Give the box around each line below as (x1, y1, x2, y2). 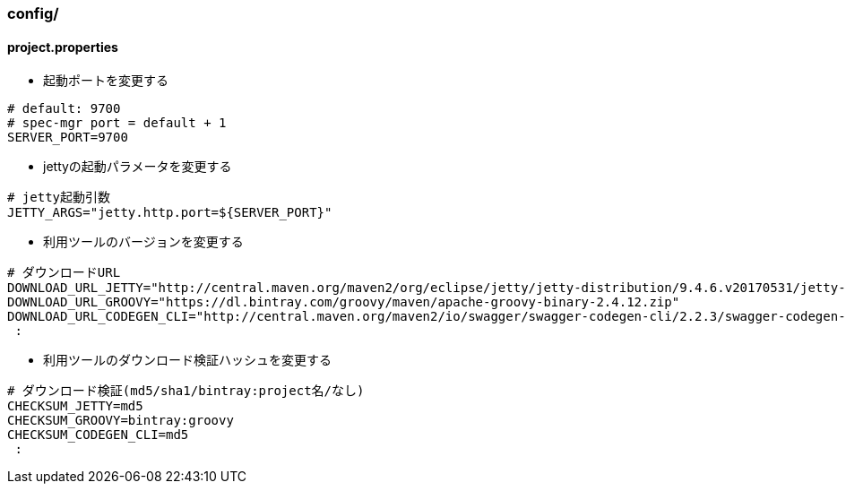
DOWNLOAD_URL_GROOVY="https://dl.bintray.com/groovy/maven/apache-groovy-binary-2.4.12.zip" (7, 295, 680, 310)
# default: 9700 (7, 101, 121, 116)
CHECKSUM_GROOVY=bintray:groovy (7, 413, 234, 428)
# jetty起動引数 (7, 190, 111, 205)
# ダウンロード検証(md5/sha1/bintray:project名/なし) (7, 383, 365, 399)
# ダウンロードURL (7, 265, 121, 280)
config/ (7, 4, 59, 22)
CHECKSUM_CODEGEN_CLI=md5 (7, 427, 189, 443)
